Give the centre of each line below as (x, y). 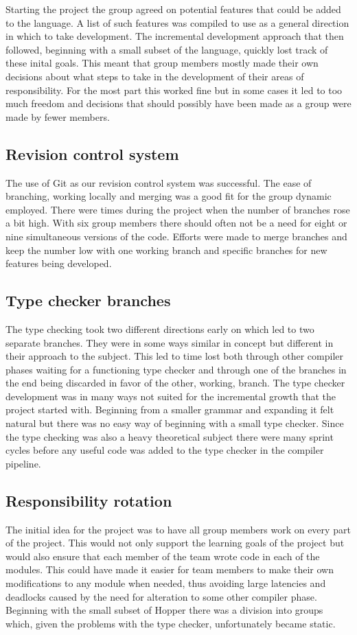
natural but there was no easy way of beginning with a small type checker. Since (175, 423)
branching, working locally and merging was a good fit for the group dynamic (169, 196)
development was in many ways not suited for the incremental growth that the (171, 396)
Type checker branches (88, 300)
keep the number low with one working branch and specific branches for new (166, 250)
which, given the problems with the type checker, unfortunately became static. (171, 623)
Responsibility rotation (89, 500)
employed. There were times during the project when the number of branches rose (178, 209)
